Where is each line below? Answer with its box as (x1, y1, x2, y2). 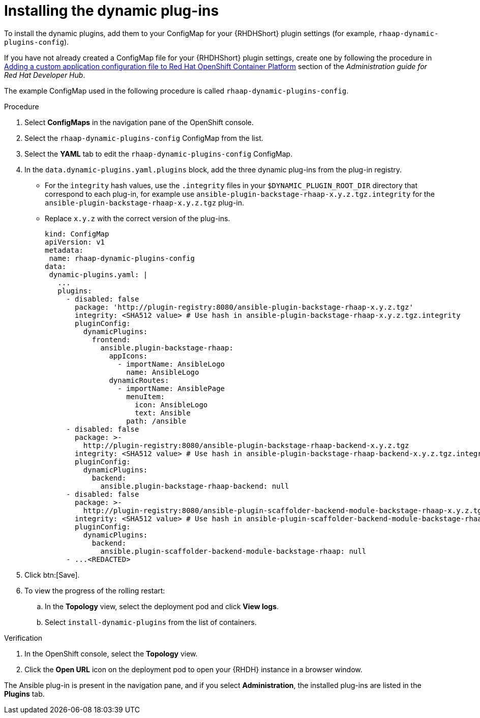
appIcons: (109, 351, 148, 360)
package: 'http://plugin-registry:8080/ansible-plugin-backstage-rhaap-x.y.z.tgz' (75, 303, 413, 311)
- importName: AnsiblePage (117, 384, 225, 393)
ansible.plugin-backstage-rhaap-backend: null (100, 482, 289, 490)
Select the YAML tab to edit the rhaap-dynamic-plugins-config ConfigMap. (24, 149, 293, 158)
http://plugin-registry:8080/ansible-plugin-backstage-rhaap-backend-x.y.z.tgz (83, 441, 409, 450)
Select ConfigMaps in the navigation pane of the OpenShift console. (24, 117, 254, 127)
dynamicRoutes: (109, 376, 169, 384)
